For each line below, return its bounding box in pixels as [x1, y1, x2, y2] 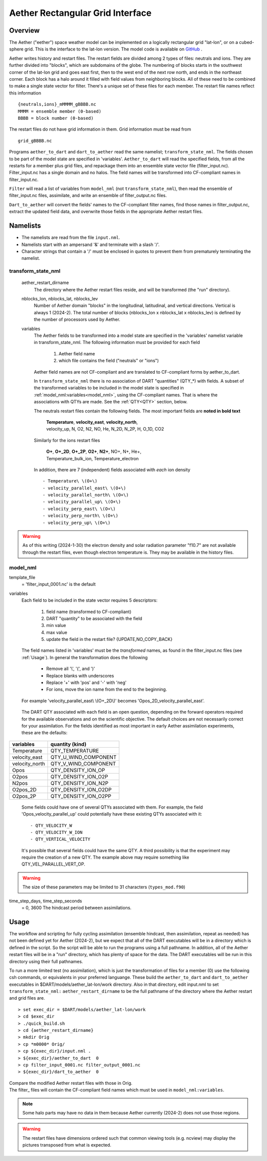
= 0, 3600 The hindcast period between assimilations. [21, 905, 132, 911]
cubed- [239, 40, 254, 46]
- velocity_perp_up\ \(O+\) [43, 520, 111, 526]
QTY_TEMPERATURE [50, 747, 99, 754]
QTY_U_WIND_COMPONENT [50, 754, 117, 761]
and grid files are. [9, 995, 45, 1001]
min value [46, 623, 66, 629]
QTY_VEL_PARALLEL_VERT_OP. [21, 861, 86, 867]
